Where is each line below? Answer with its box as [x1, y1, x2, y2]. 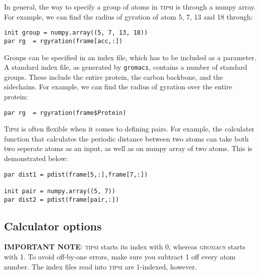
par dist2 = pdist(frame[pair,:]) [4, 196, 119, 203]
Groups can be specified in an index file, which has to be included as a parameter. [4, 52, 256, 62]
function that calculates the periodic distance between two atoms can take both [4, 133, 249, 144]
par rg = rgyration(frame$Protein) [4, 109, 126, 116]
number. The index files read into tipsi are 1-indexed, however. [4, 261, 197, 271]
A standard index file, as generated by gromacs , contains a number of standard [4, 62, 247, 72]
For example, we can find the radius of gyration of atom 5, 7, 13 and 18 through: [4, 11, 253, 22]
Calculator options [4, 218, 102, 233]
